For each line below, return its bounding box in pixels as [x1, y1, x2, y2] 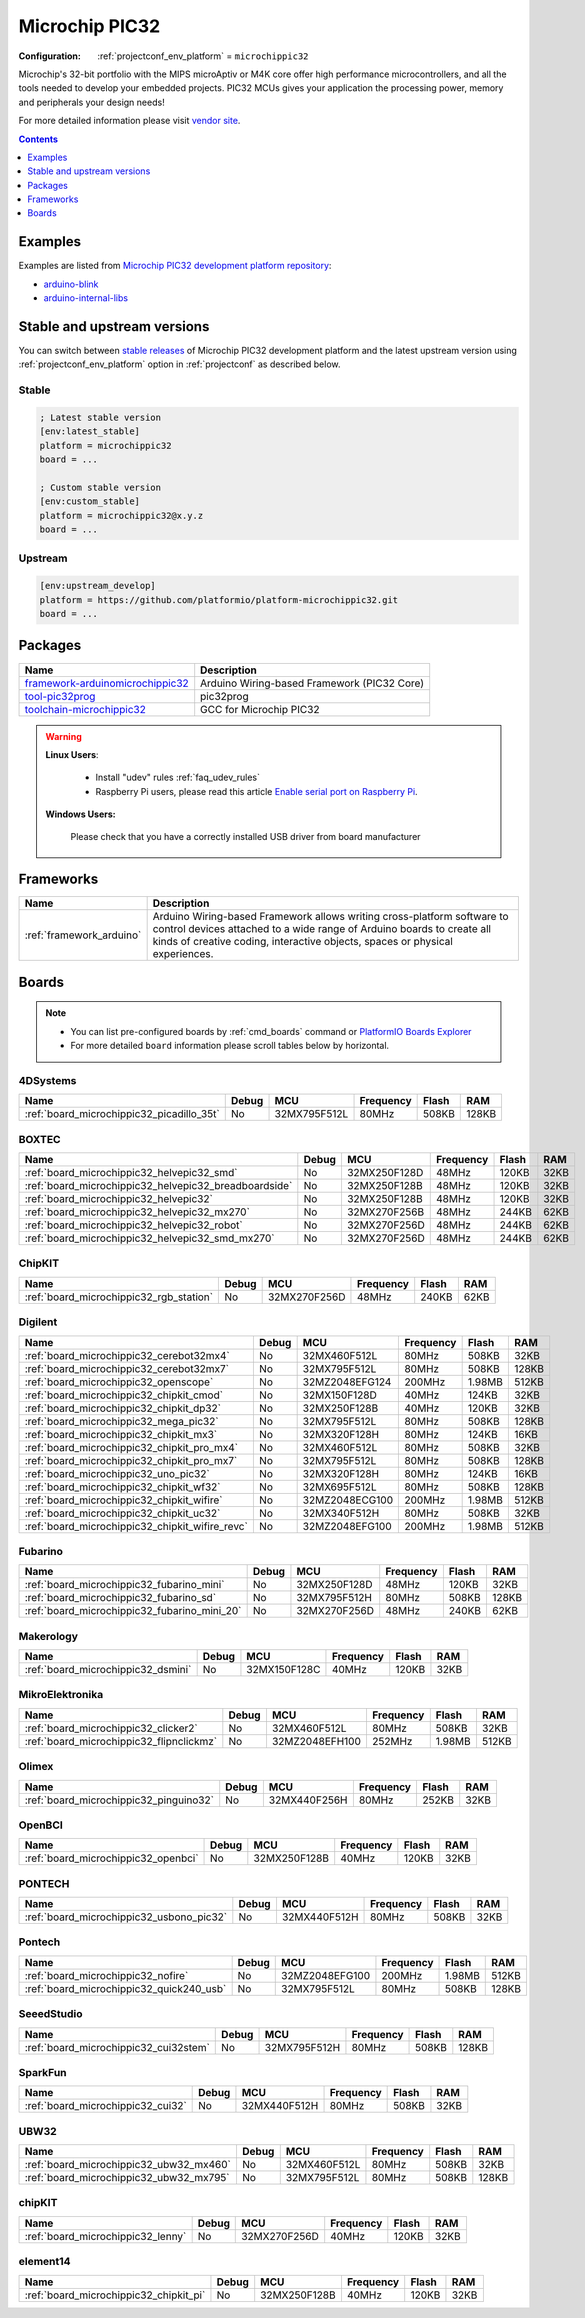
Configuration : [18, 50, 82, 62]
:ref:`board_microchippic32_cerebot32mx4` [24, 1348, 230, 1362]
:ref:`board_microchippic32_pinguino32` [24, 1793, 215, 1807]
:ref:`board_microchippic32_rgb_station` [24, 1290, 214, 1304]
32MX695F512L [302, 1480, 377, 1494]
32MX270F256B [346, 1205, 425, 1219]
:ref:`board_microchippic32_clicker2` [24, 1721, 199, 1735]
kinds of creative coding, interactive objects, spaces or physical [152, 935, 454, 949]
